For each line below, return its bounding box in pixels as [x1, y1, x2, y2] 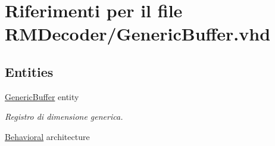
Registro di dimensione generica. [5, 110, 123, 123]
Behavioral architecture [5, 130, 90, 142]
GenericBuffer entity [5, 90, 79, 102]
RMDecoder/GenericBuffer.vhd [5, 21, 271, 46]
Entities [5, 62, 54, 80]
